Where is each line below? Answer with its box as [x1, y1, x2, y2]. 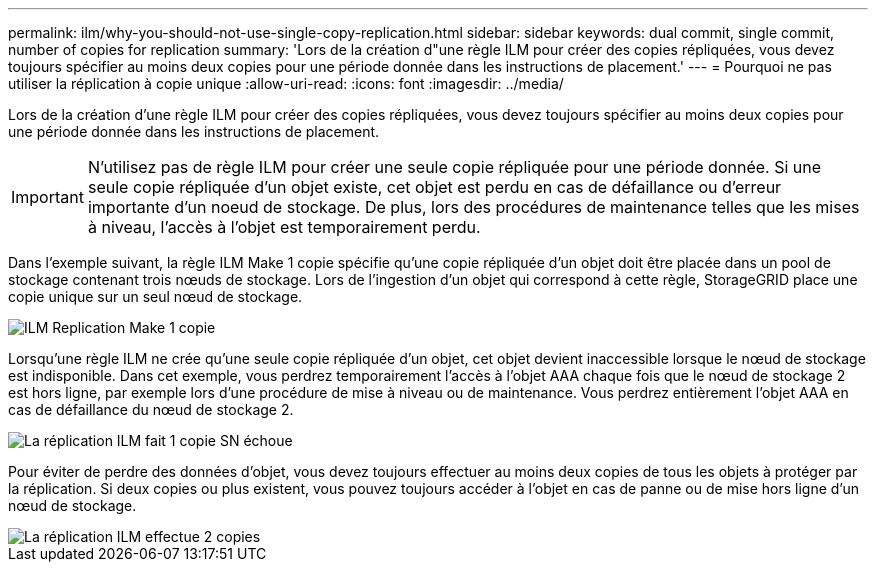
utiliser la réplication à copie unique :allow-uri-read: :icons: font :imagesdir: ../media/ [8, 75, 564, 92]
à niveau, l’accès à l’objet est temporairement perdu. [87, 217, 481, 237]
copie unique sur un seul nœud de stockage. [8, 288, 303, 305]
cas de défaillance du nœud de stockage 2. [8, 401, 294, 418]
